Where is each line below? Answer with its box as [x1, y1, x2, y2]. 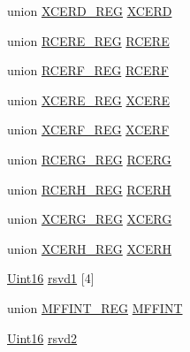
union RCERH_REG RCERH [7, 180, 171, 198]
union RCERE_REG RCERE [7, 31, 170, 50]
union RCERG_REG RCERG [7, 149, 171, 168]
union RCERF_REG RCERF [7, 61, 169, 80]
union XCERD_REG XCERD [7, 2, 172, 19]
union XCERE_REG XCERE [7, 90, 171, 109]
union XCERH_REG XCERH [7, 239, 172, 257]
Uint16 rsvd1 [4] [7, 269, 95, 287]
